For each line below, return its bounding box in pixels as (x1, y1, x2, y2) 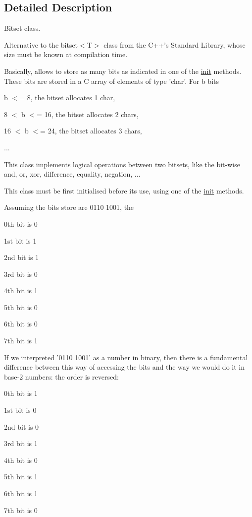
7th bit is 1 (4, 335, 38, 346)
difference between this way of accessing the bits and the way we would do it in (4, 362, 245, 372)
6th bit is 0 (4, 319, 38, 329)
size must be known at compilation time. (4, 49, 128, 60)
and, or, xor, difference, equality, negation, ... (4, 169, 141, 179)
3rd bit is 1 (4, 438, 38, 449)
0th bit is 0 (4, 218, 38, 229)
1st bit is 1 (4, 235, 37, 246)
